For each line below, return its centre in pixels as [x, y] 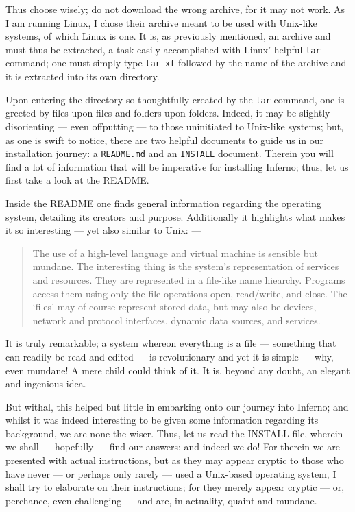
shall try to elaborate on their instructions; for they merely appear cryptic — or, [175, 487]
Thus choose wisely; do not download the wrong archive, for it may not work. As [175, 9]
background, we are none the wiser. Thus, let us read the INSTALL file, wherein [174, 433]
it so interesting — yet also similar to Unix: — [103, 230]
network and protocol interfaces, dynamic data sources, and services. [176, 320]
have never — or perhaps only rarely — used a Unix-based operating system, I [171, 473]
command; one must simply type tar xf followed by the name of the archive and [176, 63]
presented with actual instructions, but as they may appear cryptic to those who [175, 460]
